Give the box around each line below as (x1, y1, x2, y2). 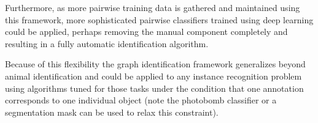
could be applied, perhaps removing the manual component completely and (5, 25, 288, 38)
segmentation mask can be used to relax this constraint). (5, 105, 219, 118)
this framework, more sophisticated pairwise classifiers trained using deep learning (5, 13, 314, 26)
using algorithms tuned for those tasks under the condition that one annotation (5, 81, 304, 94)
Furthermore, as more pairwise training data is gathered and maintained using (5, 1, 300, 13)
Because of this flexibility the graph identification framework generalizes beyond (5, 58, 306, 70)
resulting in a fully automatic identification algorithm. (5, 37, 209, 50)
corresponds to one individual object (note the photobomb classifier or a (5, 94, 277, 106)
